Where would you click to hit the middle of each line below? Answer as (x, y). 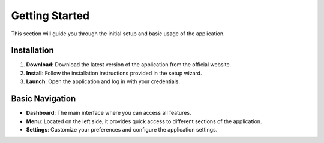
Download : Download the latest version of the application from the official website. (129, 65)
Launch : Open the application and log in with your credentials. (103, 81)
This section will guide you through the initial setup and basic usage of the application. (118, 34)
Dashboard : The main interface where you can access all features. (109, 113)
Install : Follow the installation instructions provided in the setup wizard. (114, 73)
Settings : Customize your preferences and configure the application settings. (122, 129)
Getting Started (50, 16)
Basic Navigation (43, 99)
